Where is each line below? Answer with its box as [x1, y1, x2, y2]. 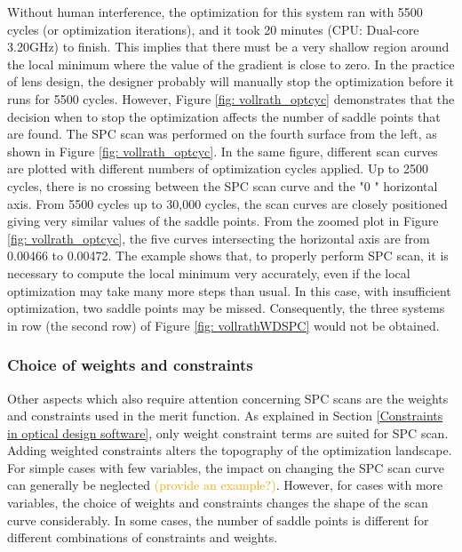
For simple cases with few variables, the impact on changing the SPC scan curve [7, 458, 445, 476]
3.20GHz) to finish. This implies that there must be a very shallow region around [7, 37, 450, 56]
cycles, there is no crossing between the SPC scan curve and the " [7, 176, 364, 195]
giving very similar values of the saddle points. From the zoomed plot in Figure [7, 212, 439, 230]
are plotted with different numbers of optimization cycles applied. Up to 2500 [7, 159, 428, 178]
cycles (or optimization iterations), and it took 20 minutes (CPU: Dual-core [7, 20, 419, 38]
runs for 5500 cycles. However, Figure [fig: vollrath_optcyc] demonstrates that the [7, 89, 455, 108]
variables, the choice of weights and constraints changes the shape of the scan [7, 493, 428, 512]
